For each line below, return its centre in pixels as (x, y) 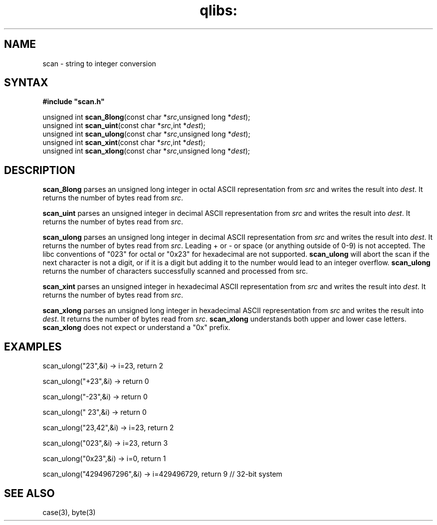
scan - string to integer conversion (99, 63)
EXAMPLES (33, 347)
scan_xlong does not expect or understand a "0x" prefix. (136, 328)
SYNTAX (26, 83)
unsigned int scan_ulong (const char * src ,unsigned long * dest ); (146, 134)
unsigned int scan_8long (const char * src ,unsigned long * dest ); (146, 117)
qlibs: (218, 10)
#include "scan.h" (74, 102)
